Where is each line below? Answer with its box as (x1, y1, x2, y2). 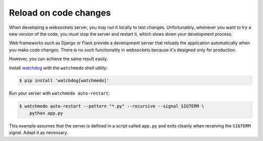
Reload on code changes (9, 7, 111, 18)
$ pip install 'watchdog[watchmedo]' (19, 78, 110, 83)
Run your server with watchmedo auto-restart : (9, 90, 110, 96)
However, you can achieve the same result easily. (9, 56, 108, 62)
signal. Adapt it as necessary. (9, 130, 68, 136)
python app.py (29, 110, 63, 116)
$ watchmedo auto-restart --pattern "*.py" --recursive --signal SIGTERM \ (19, 103, 205, 109)
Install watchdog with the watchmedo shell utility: (9, 65, 108, 71)
